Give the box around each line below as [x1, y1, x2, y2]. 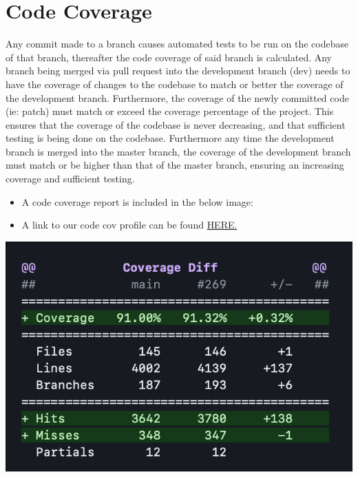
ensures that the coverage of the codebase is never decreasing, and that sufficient [6, 117, 346, 131]
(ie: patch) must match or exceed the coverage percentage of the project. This [6, 104, 334, 118]
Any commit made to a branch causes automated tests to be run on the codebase [6, 36, 349, 51]
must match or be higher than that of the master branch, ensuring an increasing [6, 158, 344, 172]
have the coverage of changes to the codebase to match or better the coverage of [6, 76, 344, 91]
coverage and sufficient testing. [6, 171, 135, 186]
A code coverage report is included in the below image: [21, 194, 253, 209]
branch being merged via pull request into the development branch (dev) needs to [6, 63, 350, 78]
